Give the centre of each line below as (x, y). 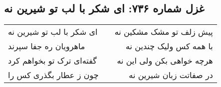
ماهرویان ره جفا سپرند (47, 46)
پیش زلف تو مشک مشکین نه (164, 32)
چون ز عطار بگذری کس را (53, 75)
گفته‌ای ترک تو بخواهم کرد (52, 61)
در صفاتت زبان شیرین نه (171, 75)
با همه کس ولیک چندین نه (169, 46)
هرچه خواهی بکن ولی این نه (165, 61)
